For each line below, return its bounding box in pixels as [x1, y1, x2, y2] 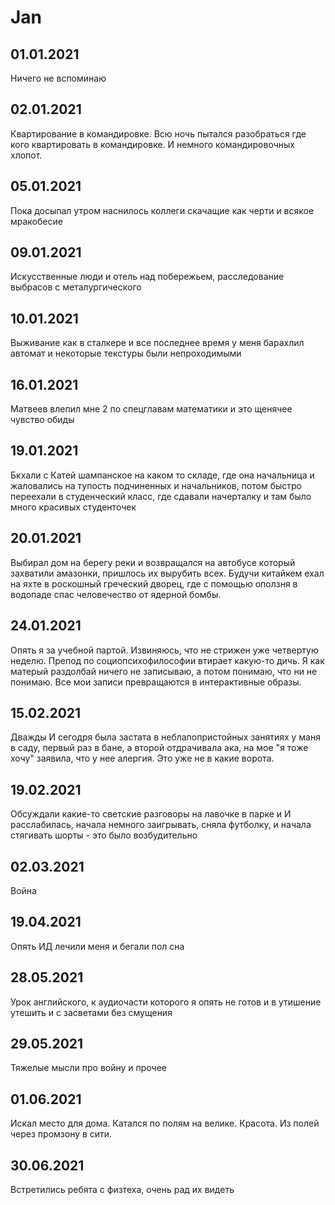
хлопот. [10, 149, 43, 161]
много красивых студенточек [10, 501, 137, 513]
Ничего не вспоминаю [10, 72, 107, 84]
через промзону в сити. [10, 1128, 113, 1140]
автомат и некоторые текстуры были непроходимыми [10, 347, 242, 360]
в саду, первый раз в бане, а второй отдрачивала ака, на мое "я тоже [10, 742, 309, 754]
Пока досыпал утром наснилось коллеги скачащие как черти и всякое [10, 204, 315, 216]
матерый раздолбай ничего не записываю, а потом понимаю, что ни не [10, 665, 318, 677]
